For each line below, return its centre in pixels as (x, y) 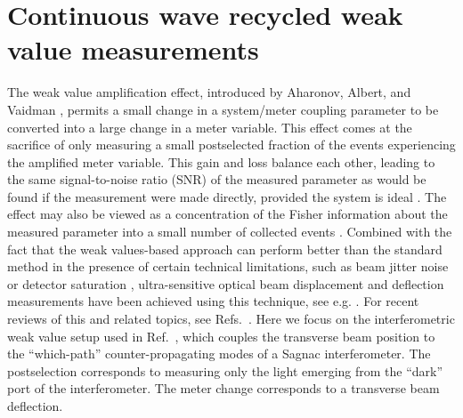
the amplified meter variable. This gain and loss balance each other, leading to (221, 161)
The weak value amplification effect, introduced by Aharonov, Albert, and (209, 92)
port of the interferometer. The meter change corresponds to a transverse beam (223, 388)
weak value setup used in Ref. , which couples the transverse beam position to (221, 336)
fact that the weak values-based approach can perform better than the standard (225, 249)
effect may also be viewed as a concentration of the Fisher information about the (227, 214)
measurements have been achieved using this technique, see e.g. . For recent (213, 301)
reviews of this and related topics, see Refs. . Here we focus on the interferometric (231, 319)
